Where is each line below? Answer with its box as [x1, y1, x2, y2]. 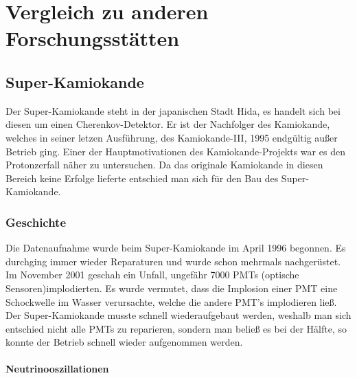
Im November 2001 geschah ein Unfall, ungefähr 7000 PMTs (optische [5, 267, 299, 282]
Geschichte [5, 213, 67, 230]
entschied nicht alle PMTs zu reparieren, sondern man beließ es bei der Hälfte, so [5, 321, 347, 335]
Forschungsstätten [5, 24, 180, 52]
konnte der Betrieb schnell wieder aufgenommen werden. [5, 335, 243, 349]
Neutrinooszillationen [5, 362, 109, 376]
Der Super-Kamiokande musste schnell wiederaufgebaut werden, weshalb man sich [5, 308, 352, 322]
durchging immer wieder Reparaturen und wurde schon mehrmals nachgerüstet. [5, 254, 341, 268]
